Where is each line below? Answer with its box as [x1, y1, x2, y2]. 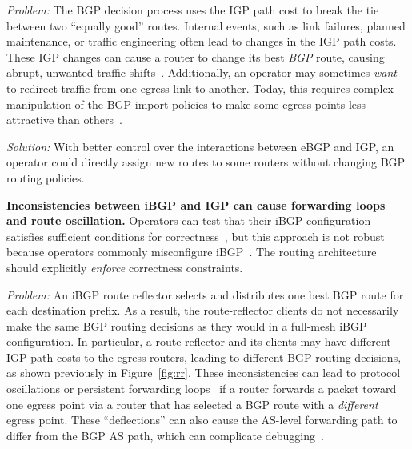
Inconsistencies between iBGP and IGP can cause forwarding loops [6, 196, 386, 213]
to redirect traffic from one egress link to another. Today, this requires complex [6, 79, 394, 96]
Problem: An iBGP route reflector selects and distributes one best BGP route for [6, 286, 404, 303]
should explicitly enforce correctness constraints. [6, 259, 243, 275]
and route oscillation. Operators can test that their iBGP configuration [6, 212, 371, 229]
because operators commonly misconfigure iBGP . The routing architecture [6, 243, 377, 260]
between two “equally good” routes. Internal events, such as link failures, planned [6, 17, 406, 34]
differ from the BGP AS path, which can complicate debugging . [6, 427, 324, 443]
